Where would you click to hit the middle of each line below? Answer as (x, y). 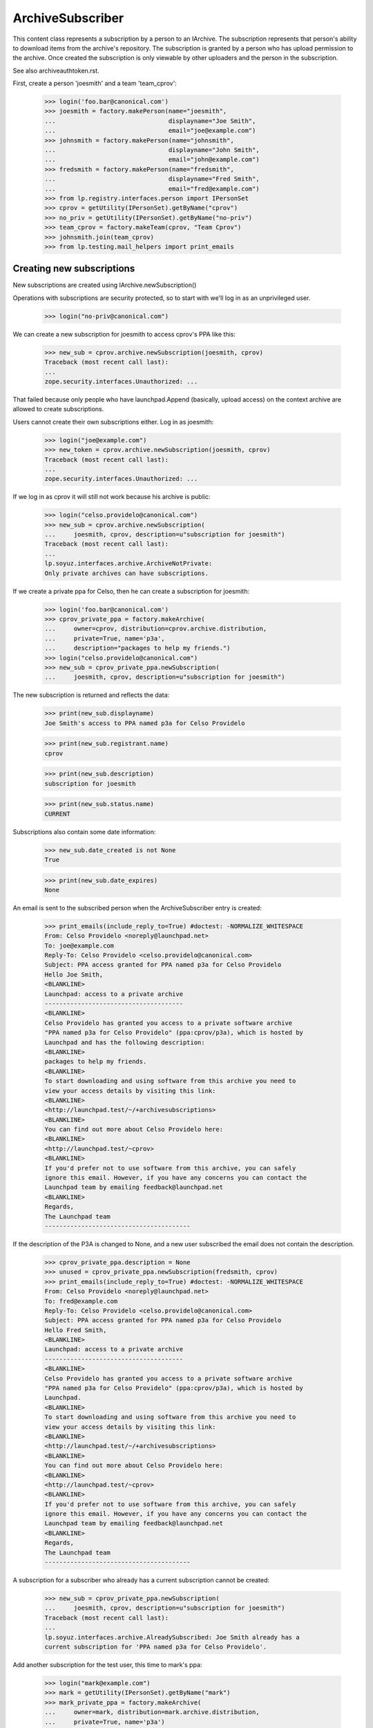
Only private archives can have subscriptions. (126, 573)
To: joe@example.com (79, 946)
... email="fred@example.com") (152, 189)
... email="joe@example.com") (150, 131)
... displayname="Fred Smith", (152, 179)
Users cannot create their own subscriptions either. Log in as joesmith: (113, 422)
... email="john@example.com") (152, 160)
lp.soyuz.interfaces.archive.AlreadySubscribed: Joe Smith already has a (172, 1637)
